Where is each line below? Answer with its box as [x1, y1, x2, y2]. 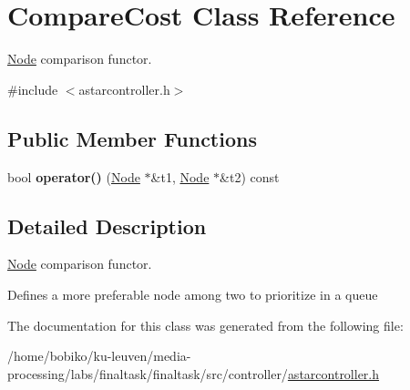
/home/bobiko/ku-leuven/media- [7, 346, 191, 365]
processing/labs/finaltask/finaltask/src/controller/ [7, 364, 288, 383]
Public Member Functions [7, 124, 257, 152]
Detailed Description [7, 211, 207, 240]
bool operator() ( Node [7, 167, 140, 186]
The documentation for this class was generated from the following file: [7, 315, 404, 334]
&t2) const [220, 167, 280, 186]
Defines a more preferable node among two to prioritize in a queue [7, 284, 378, 303]
